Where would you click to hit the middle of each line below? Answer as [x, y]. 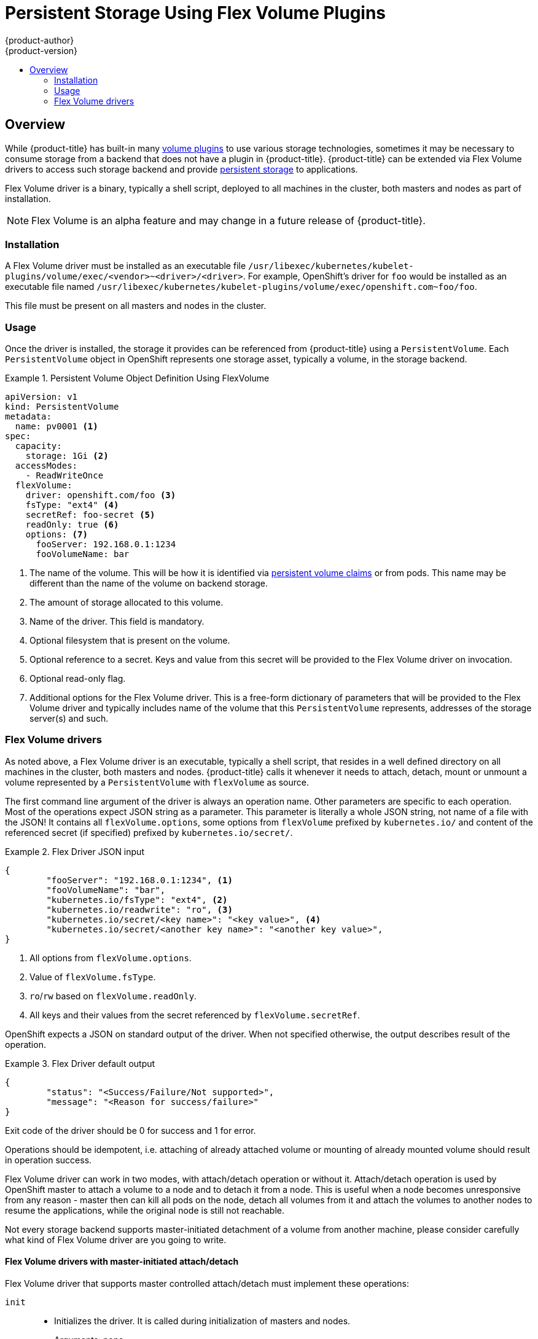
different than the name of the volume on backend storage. [149, 584]
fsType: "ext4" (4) [72, 505]
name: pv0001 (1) [57, 427]
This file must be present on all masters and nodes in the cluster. [136, 306]
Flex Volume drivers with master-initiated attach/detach [122, 1262]
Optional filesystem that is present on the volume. [130, 641]
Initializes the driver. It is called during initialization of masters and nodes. [202, 1321]
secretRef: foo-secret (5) [90, 515]
